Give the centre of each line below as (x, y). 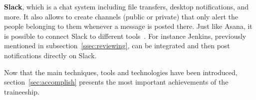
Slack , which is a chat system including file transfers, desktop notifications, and (127, 6)
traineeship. (22, 91)
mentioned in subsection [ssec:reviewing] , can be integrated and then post (117, 46)
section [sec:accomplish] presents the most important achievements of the (116, 82)
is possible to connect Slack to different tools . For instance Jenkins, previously (125, 36)
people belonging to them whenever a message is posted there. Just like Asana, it (128, 26)
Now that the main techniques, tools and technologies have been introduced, (121, 72)
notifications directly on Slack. (50, 55)
